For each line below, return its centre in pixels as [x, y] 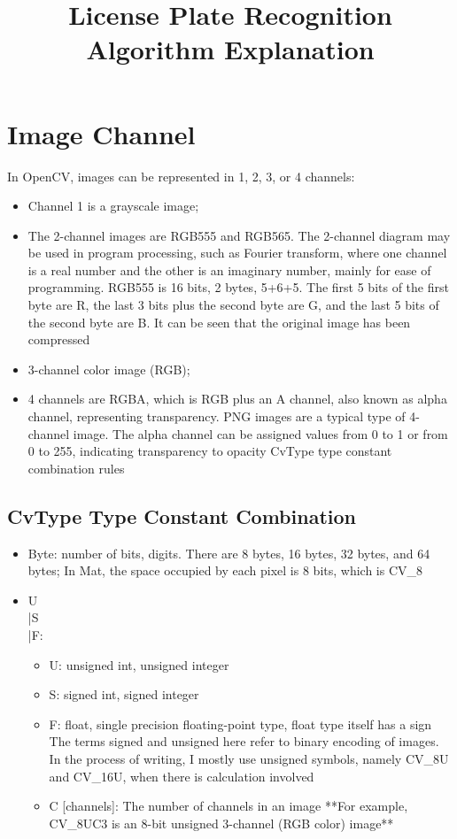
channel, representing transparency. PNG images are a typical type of [217, 416]
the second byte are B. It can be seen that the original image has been [219, 322]
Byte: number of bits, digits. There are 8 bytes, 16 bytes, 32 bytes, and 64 [229, 553]
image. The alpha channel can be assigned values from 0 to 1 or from [260, 433]
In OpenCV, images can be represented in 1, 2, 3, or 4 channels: [181, 176]
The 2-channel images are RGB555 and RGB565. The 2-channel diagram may [239, 235]
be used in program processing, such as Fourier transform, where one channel [237, 253]
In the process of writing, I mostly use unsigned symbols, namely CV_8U [249, 758]
